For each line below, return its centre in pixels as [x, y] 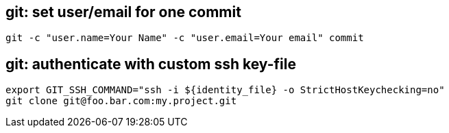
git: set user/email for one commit [123, 12]
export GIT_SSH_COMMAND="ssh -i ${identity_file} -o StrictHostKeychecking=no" [225, 90]
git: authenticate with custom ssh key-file [151, 64]
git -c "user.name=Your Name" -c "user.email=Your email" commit [185, 38]
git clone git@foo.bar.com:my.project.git [121, 101]
